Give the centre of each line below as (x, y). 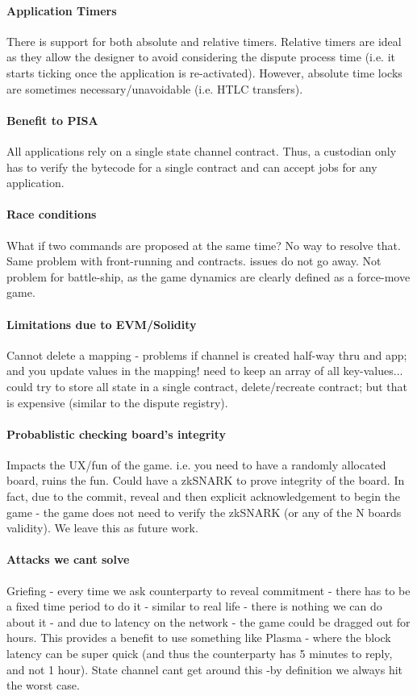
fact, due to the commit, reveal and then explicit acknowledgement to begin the (204, 496)
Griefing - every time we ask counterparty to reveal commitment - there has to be (208, 590)
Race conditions (52, 214)
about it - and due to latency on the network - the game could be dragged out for (208, 621)
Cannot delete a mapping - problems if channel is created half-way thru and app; (207, 354)
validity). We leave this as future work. (102, 528)
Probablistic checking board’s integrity (117, 433)
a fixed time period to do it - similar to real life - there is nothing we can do (194, 606)
